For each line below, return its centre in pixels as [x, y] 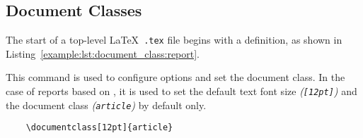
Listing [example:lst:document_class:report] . [103, 53]
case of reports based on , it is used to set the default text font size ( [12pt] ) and [181, 91]
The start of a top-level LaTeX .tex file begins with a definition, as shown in [174, 40]
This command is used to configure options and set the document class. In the [175, 77]
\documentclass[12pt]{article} [99, 128]
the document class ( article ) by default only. [106, 105]
